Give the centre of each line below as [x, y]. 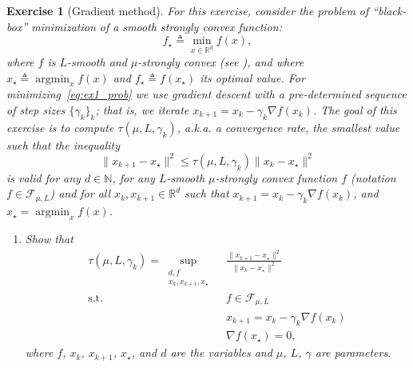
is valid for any [44, 177]
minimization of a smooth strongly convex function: [157, 26]
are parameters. [353, 352]
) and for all [80, 193]
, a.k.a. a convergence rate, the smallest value [288, 127]
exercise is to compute [60, 127]
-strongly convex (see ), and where [221, 61]
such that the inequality [64, 144]
